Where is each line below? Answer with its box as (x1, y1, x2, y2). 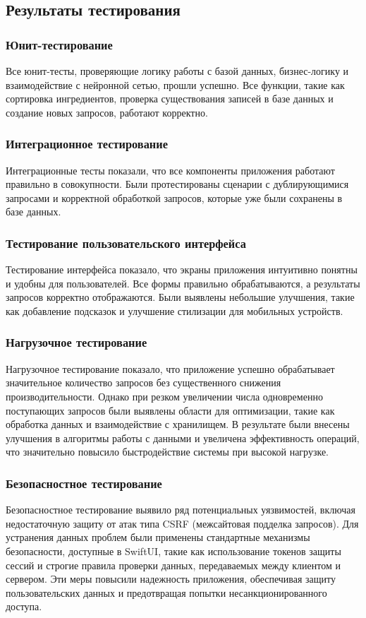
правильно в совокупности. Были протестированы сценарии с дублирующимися (6, 177, 349, 191)
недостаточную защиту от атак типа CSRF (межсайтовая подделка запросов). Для (6, 516, 359, 530)
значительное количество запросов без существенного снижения (6, 375, 281, 390)
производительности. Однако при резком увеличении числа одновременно (6, 388, 323, 403)
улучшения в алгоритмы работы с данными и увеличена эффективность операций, (6, 430, 360, 445)
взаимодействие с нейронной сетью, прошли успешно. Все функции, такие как (6, 77, 345, 92)
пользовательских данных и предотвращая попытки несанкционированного (6, 585, 327, 600)
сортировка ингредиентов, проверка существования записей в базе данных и (6, 91, 334, 106)
